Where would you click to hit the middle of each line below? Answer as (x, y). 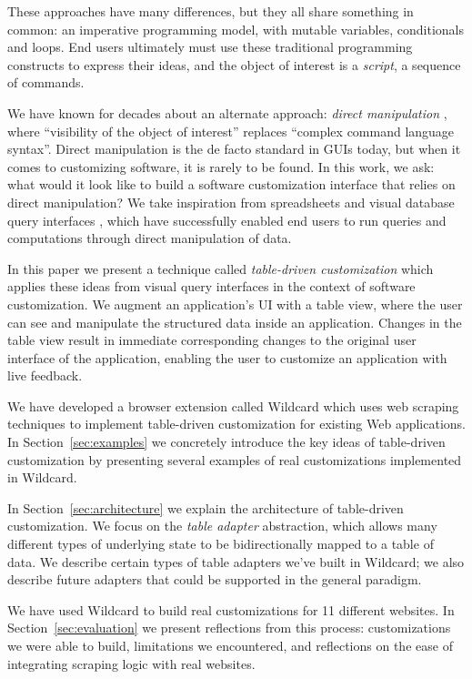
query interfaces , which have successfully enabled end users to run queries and (227, 220)
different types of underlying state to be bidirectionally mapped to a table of (221, 544)
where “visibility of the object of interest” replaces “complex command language (231, 131)
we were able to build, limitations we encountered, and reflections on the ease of (230, 645)
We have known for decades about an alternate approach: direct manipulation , (227, 112)
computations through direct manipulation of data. (150, 238)
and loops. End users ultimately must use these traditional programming (210, 47)
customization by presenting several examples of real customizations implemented (235, 459)
